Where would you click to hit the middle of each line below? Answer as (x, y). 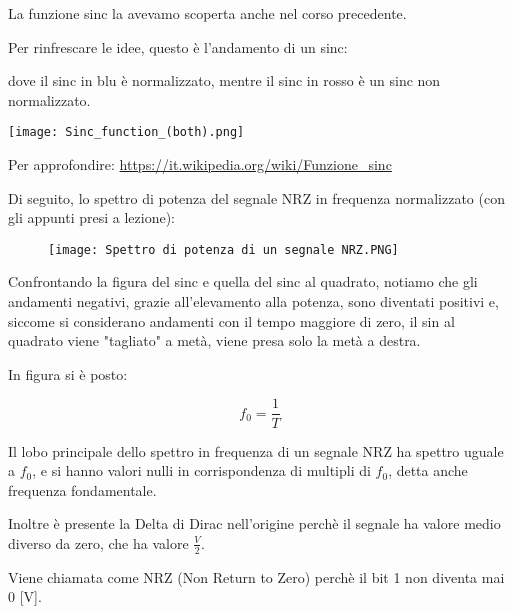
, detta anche (428, 470)
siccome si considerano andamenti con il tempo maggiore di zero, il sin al (231, 320)
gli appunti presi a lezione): (91, 217)
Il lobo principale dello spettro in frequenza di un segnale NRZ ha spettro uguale (256, 450)
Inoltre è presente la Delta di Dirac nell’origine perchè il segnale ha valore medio (254, 523)
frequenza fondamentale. (82, 489)
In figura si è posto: (68, 373)
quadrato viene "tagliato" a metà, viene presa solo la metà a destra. (214, 340)
